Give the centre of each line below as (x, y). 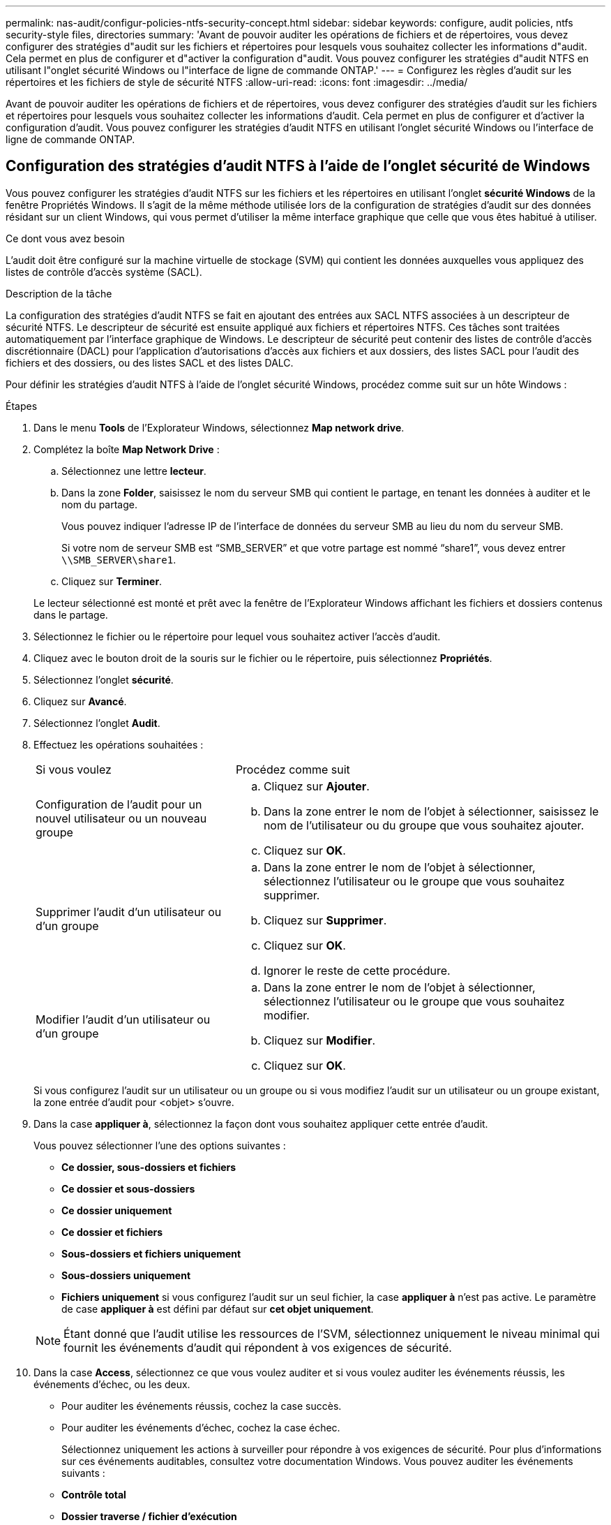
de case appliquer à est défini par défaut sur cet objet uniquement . (218, 1309)
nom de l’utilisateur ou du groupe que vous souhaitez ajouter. (424, 825)
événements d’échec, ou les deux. (112, 1384)
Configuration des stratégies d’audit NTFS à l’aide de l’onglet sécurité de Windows (298, 166)
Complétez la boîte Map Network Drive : (127, 449)
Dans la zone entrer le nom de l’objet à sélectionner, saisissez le (431, 811)
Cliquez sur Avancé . (80, 701)
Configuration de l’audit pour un (119, 804)
